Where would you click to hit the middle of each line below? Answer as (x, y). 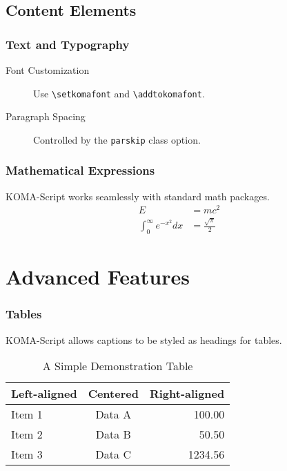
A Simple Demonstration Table (118, 366)
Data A (113, 414)
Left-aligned (44, 394)
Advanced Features (98, 277)
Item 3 (27, 454)
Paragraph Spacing (46, 116)
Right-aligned (187, 394)
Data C (113, 454)
